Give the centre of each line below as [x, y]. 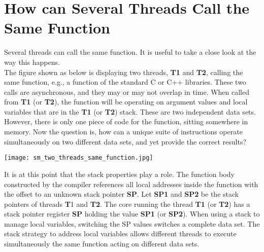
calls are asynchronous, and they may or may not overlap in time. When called [127, 92]
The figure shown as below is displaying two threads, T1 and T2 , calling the [124, 72]
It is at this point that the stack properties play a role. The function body [119, 174]
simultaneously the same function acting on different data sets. [102, 244]
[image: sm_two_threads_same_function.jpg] [79, 158]
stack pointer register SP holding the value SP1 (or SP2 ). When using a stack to [132, 214]
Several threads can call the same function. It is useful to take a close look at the [130, 52]
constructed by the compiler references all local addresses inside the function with [131, 184]
